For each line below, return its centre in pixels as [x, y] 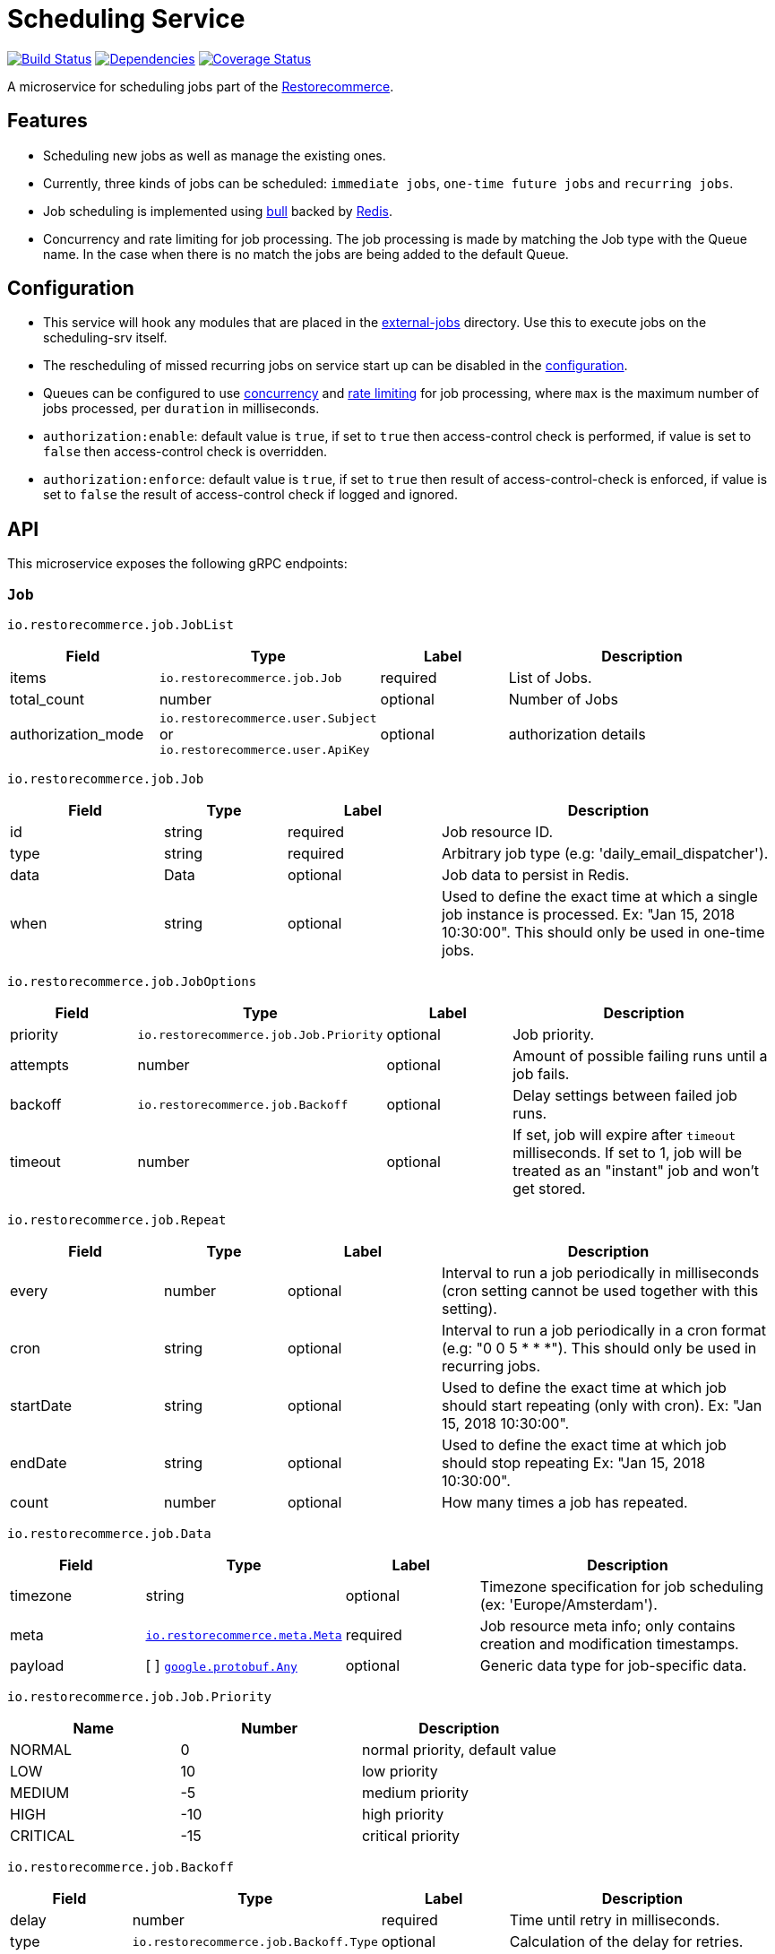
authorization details [577, 735]
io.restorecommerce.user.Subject [268, 719]
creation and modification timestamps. [609, 1644]
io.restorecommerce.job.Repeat [117, 1220]
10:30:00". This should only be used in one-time [603, 933]
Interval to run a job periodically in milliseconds [601, 1273]
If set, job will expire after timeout [624, 1135]
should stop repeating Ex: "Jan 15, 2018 [574, 1463]
